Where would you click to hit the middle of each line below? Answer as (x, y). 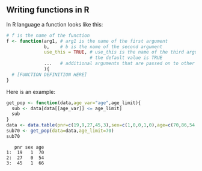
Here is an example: (31, 92)
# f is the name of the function (48, 36)
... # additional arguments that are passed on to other (120, 64)
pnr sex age (29, 147)
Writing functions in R (48, 10)
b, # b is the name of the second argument (103, 47)
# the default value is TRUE (126, 58)
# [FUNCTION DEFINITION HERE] (49, 75)
